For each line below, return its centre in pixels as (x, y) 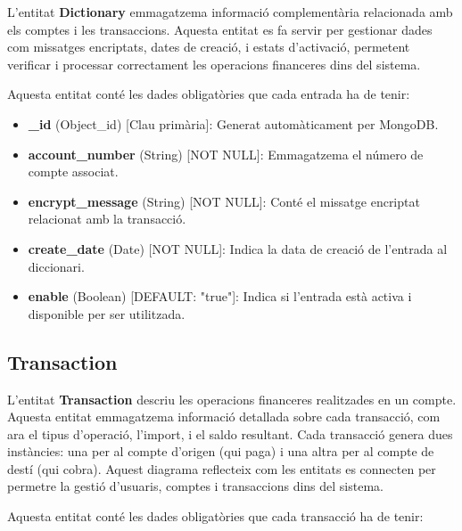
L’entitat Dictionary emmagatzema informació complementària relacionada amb (230, 12)
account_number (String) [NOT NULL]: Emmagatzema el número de (226, 154)
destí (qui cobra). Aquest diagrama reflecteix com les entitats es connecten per (222, 468)
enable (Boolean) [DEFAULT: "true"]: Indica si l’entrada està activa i (220, 296)
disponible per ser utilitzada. (107, 313)
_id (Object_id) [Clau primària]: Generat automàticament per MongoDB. (233, 123)
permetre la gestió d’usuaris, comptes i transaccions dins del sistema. (195, 486)
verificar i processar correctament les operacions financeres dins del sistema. (214, 64)
